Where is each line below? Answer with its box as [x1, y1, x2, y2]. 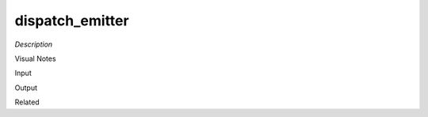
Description [14, 40, 53, 49]
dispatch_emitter [14, 12, 130, 29]
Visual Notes [14, 54, 56, 63]
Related [14, 97, 40, 107]
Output [14, 83, 37, 92]
